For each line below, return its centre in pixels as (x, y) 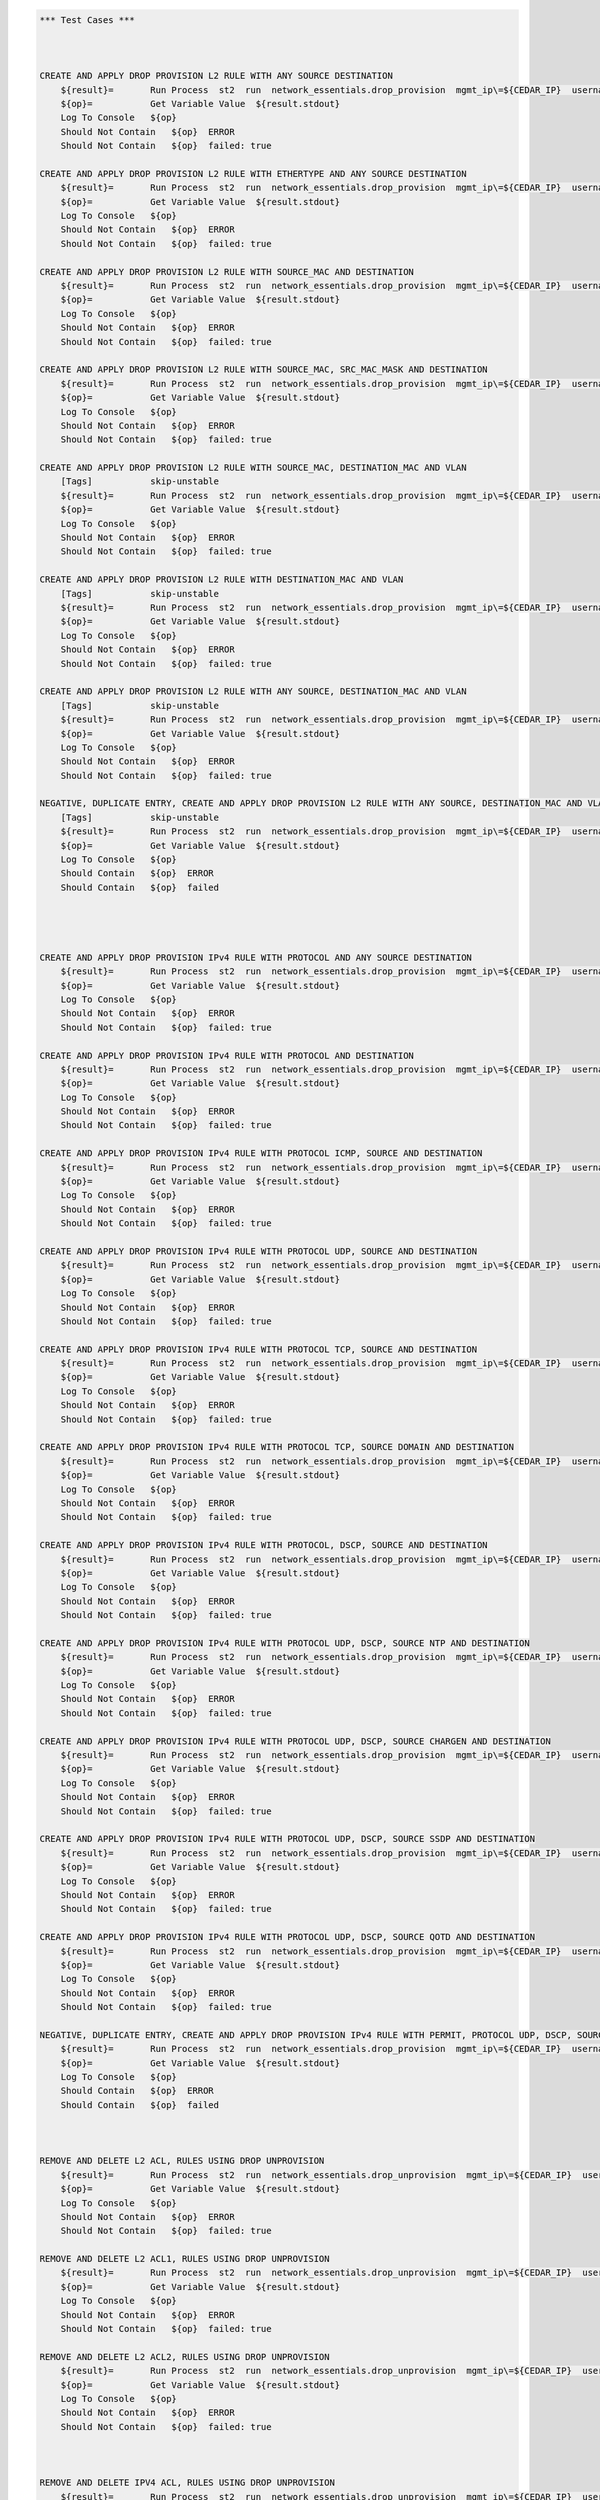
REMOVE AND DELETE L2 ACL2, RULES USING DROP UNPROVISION (184, 2356)
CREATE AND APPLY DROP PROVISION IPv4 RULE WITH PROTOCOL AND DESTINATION (227, 1055)
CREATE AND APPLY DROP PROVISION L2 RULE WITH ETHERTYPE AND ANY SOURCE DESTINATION (253, 173)
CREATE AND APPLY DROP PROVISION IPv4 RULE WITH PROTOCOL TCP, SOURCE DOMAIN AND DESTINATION (277, 1447)
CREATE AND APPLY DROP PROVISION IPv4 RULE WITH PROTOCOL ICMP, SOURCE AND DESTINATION (261, 1153)
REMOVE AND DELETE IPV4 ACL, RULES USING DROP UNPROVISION (187, 2483)
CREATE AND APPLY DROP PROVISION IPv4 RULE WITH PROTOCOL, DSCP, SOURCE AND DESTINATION (264, 1545)
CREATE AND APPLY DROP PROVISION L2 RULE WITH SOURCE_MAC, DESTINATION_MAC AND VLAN (253, 468)
